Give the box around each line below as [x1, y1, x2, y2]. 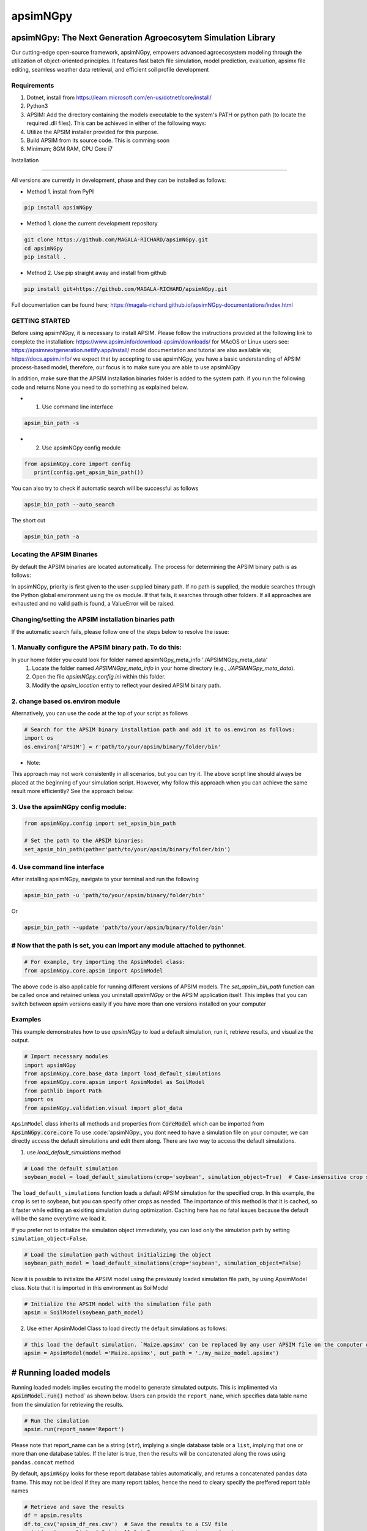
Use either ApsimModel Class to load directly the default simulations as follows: [26, 1325, 228, 1332]
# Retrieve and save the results [24, 1503, 125, 1511]
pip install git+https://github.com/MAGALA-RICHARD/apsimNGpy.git [24, 285, 228, 293]
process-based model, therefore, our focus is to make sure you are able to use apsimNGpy [11, 363, 241, 371]
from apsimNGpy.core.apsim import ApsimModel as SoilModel [24, 1078, 205, 1086]
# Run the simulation [24, 1417, 89, 1424]
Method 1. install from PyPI [26, 187, 94, 195]
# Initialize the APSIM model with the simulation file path [24, 1300, 212, 1307]
